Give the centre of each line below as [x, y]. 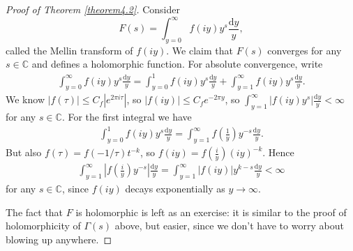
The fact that [35, 212]
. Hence [278, 152]
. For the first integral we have [127, 117]
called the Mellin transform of [69, 50]
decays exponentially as [175, 188]
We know [25, 99]
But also [24, 152]
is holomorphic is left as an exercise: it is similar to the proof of [211, 212]
